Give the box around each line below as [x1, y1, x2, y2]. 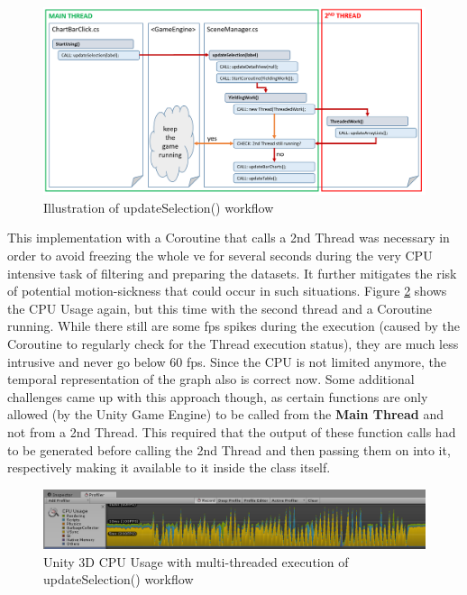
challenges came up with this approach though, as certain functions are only [7, 387, 428, 406]
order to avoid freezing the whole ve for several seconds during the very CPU [7, 246, 433, 265]
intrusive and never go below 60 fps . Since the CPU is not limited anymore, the [7, 352, 447, 371]
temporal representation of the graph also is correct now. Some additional [7, 370, 415, 389]
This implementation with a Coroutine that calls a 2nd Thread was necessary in [7, 228, 450, 247]
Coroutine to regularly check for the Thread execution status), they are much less [7, 334, 459, 353]
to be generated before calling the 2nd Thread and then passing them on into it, [7, 440, 451, 459]
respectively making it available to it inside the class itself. [7, 458, 331, 477]
